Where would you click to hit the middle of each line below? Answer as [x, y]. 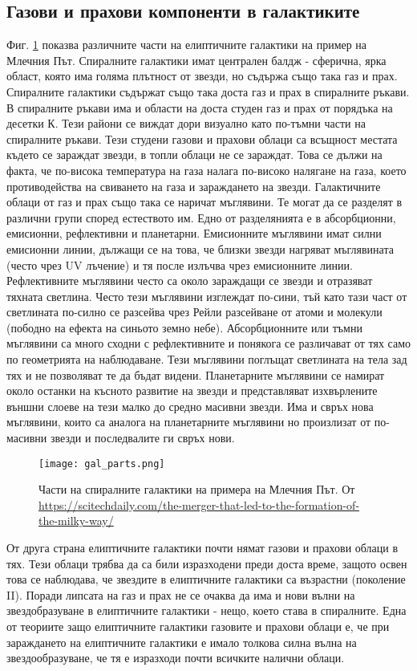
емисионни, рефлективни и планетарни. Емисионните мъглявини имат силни [194, 233]
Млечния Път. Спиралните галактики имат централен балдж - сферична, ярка [196, 60]
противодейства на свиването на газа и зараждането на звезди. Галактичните [194, 186]
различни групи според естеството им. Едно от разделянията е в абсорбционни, [201, 217]
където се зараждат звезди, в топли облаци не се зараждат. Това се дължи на [194, 155]
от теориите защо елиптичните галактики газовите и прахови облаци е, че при [198, 626]
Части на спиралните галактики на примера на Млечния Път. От [197, 489]
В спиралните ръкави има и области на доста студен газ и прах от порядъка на [200, 107]
